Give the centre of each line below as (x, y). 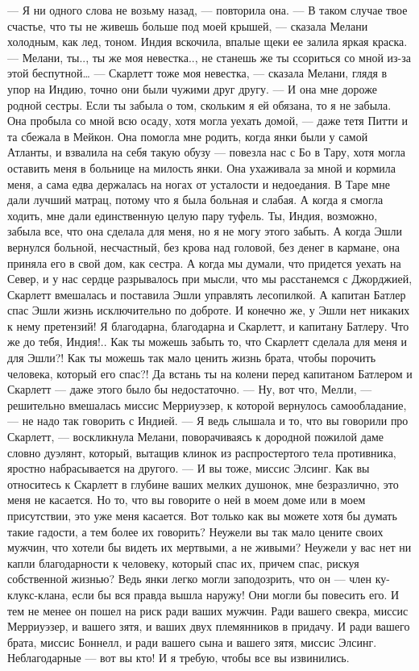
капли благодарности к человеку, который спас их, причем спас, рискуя (183, 563)
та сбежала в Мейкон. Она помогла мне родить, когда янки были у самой (188, 136)
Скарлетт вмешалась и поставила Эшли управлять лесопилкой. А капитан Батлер (207, 294)
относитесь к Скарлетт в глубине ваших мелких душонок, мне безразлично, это (203, 483)
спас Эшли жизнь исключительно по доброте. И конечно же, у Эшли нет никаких (209, 310)
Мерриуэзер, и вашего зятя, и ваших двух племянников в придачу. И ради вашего (209, 626)
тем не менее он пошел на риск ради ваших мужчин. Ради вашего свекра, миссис (208, 610)
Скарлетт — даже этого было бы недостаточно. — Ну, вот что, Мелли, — (190, 389)
